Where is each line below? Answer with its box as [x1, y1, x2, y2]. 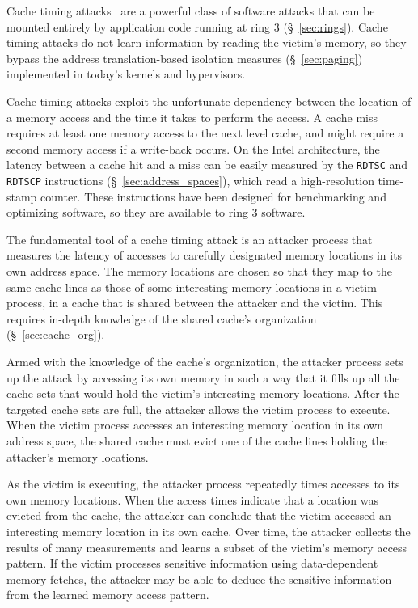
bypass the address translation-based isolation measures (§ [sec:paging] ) [6, 49, 363, 66]
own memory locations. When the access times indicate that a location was [6, 491, 379, 508]
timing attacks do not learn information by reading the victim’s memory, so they [6, 34, 407, 51]
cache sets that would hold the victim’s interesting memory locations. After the [6, 385, 399, 402]
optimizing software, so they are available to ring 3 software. [6, 204, 306, 221]
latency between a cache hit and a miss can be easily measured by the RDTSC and [6, 156, 408, 173]
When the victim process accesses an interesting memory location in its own [6, 416, 384, 433]
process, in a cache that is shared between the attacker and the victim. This [6, 294, 383, 311]
